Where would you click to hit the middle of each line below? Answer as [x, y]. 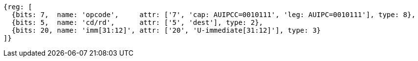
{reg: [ [18, 7]
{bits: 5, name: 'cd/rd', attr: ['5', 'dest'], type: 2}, [137, 22]
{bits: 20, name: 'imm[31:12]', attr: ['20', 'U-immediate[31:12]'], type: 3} [166, 30]
